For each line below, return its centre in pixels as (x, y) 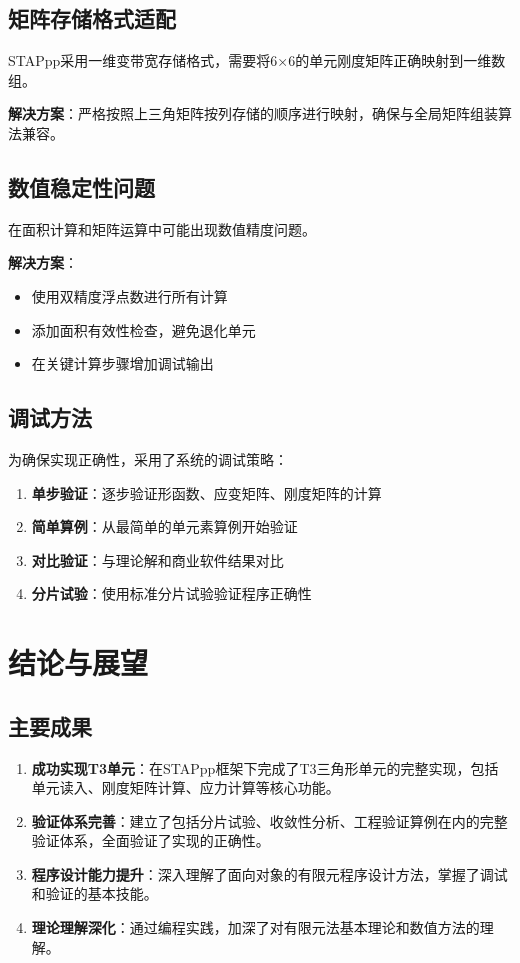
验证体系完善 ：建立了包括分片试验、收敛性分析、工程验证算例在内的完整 (269, 820)
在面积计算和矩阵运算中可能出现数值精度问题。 (162, 228)
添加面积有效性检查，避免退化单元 (143, 329)
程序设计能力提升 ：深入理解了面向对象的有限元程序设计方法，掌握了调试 (269, 873)
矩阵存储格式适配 (92, 18)
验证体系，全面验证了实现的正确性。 (150, 840)
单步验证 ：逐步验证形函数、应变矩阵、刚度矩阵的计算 (206, 492)
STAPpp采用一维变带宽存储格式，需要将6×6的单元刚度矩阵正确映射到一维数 (257, 60)
